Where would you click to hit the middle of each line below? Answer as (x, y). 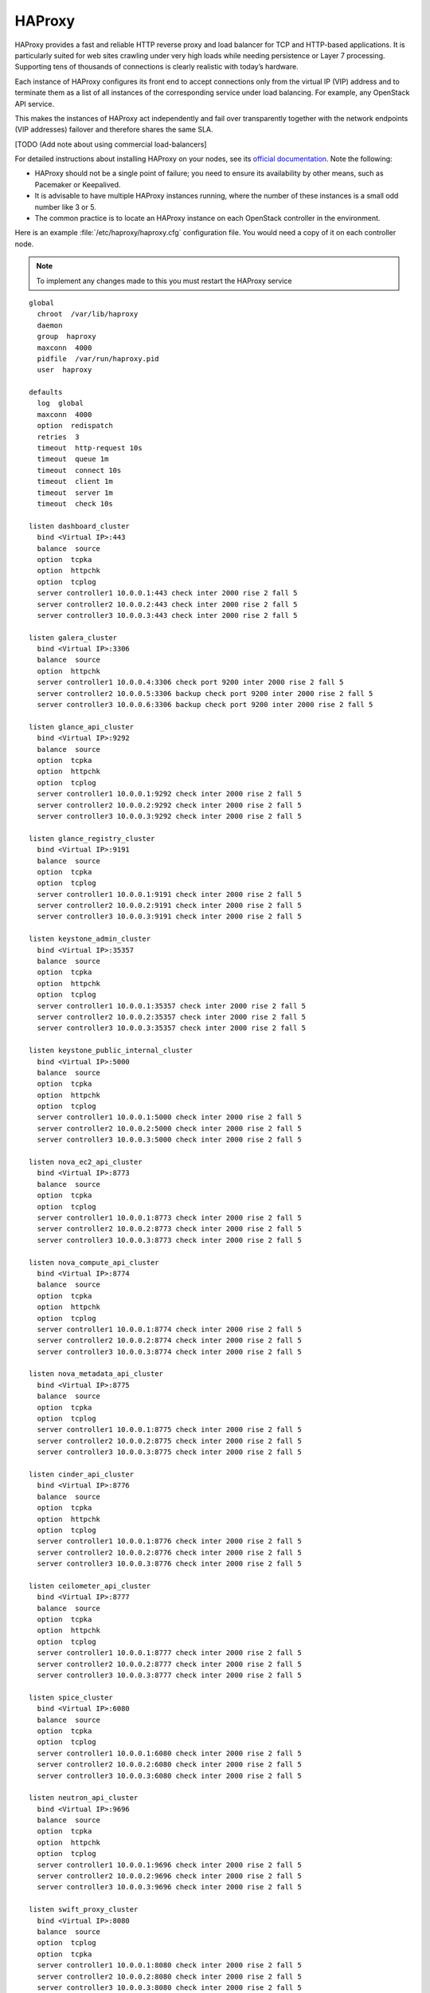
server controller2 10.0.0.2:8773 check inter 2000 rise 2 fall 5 (169, 1229)
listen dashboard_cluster (80, 526)
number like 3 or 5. (66, 206)
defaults (46, 392)
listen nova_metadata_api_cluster (96, 1374)
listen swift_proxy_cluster (84, 1910)
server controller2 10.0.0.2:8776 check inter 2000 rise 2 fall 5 (169, 1552)
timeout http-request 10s (90, 448)
